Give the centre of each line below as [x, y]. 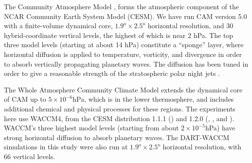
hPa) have [220, 128]
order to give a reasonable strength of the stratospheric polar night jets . [112, 73]
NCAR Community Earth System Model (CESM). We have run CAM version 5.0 [126, 16]
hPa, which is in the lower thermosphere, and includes [153, 99]
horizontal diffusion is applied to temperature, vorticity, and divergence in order [123, 54]
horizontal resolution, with [202, 147]
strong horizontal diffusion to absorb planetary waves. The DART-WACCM [117, 137]
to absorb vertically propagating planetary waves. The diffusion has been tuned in [126, 63]
